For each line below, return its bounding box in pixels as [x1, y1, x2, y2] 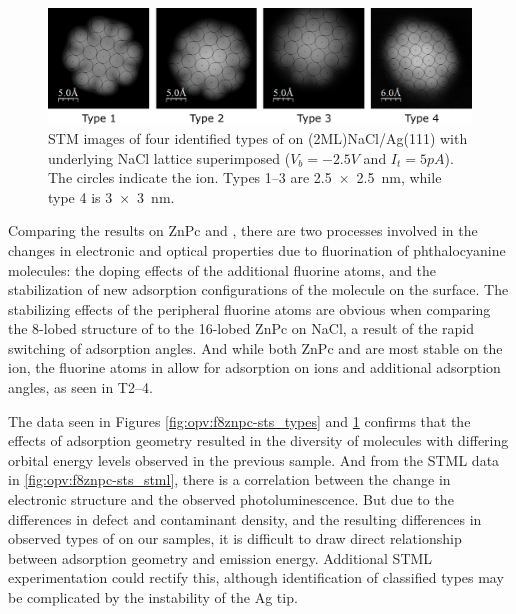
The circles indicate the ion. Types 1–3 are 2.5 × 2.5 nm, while [48, 167, 442, 188]
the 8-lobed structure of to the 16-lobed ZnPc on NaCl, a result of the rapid [8, 318, 475, 339]
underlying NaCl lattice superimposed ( [48, 147, 291, 168]
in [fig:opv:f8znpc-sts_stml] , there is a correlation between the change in [8, 469, 451, 490]
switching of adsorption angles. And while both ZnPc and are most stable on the [8, 337, 503, 358]
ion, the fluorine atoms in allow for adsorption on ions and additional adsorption [8, 357, 501, 378]
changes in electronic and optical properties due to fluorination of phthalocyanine [8, 239, 506, 260]
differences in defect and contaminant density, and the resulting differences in [8, 508, 482, 529]
